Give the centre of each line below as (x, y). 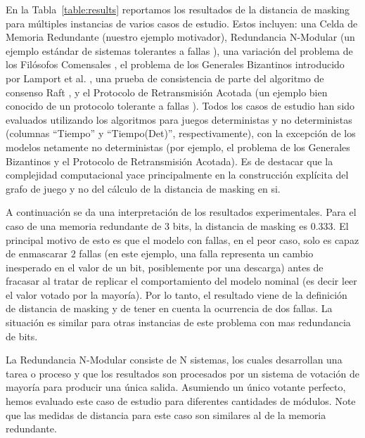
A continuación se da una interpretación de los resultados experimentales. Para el (181, 212)
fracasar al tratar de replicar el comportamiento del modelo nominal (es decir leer (181, 281)
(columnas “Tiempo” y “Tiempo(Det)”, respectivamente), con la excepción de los (181, 133)
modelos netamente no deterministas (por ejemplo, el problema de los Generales (178, 147)
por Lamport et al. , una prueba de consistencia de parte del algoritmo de (165, 78)
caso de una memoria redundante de (84, 225)
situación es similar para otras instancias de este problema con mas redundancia (178, 322)
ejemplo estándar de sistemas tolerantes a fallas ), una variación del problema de (179, 50)
